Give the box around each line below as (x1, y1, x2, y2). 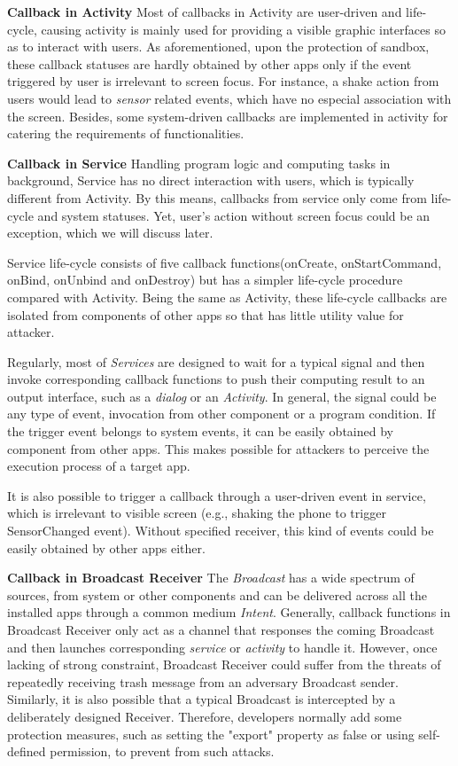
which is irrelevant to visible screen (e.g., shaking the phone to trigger (7, 504, 386, 522)
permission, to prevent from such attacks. (50, 742, 275, 761)
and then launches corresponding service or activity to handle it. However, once (7, 637, 438, 656)
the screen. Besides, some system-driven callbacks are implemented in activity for (7, 106, 448, 125)
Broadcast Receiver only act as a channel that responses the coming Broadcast (7, 621, 435, 638)
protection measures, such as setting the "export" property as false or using (7, 724, 415, 743)
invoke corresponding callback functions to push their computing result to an (7, 370, 425, 388)
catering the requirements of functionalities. (7, 124, 245, 143)
